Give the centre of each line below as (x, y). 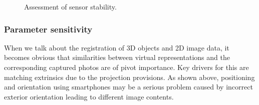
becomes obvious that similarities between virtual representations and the (117, 57)
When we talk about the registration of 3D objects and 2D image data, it (117, 47)
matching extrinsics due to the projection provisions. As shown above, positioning (129, 77)
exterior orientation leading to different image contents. (89, 96)
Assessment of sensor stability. (70, 6)
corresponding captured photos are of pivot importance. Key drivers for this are (126, 67)
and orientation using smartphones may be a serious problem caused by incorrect (128, 87)
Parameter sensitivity (48, 29)
